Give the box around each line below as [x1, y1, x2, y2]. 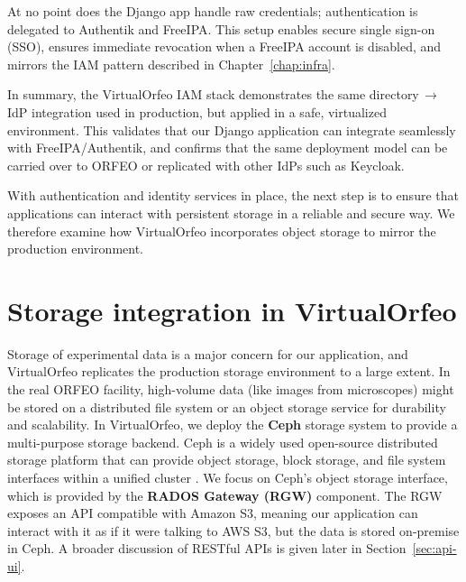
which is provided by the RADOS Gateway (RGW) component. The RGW [7, 485, 443, 504]
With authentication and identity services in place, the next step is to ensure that [7, 186, 459, 205]
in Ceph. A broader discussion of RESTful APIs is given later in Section [7, 539, 407, 558]
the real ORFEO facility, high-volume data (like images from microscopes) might [7, 380, 454, 399]
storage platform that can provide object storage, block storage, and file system [7, 450, 446, 469]
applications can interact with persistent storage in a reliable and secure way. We [7, 203, 455, 222]
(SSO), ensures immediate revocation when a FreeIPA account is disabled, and [7, 37, 442, 56]
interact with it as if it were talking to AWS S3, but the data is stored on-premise [7, 521, 460, 540]
